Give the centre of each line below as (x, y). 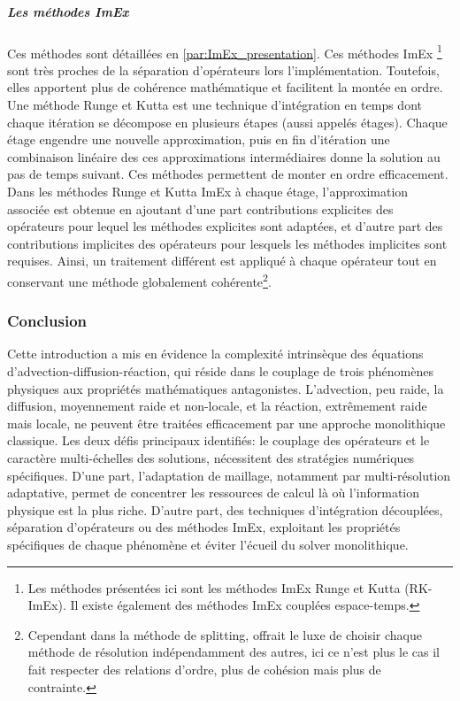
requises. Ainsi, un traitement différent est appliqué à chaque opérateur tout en (222, 261)
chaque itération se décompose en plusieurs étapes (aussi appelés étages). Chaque (227, 122)
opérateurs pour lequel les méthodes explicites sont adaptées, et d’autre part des (225, 226)
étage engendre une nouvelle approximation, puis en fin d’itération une (199, 139)
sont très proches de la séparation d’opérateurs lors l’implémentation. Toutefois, (223, 69)
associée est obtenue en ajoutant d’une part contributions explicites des (200, 208)
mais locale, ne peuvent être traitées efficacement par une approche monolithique (226, 423)
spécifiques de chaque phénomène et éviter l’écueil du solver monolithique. (208, 544)
